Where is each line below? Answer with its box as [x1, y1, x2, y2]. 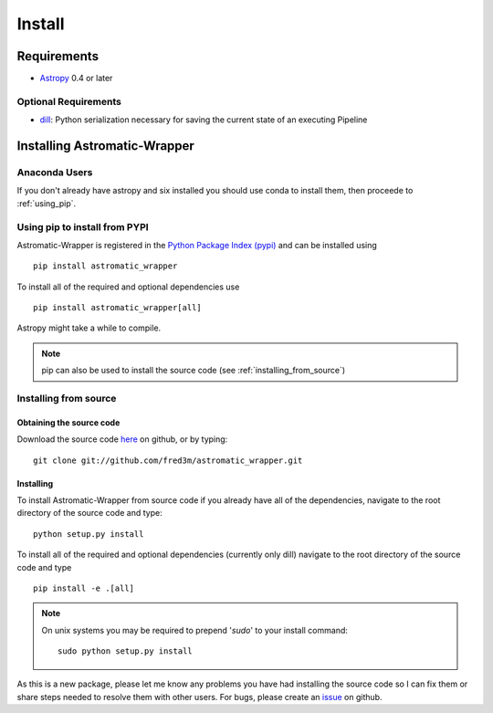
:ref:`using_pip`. [16, 197, 77, 209]
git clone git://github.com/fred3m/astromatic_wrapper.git [33, 455, 303, 466]
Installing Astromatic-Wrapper [16, 138, 195, 154]
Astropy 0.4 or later [39, 73, 113, 84]
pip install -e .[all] [33, 582, 135, 593]
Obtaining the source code [16, 416, 121, 428]
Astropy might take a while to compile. [16, 322, 162, 333]
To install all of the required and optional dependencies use [16, 281, 240, 292]
